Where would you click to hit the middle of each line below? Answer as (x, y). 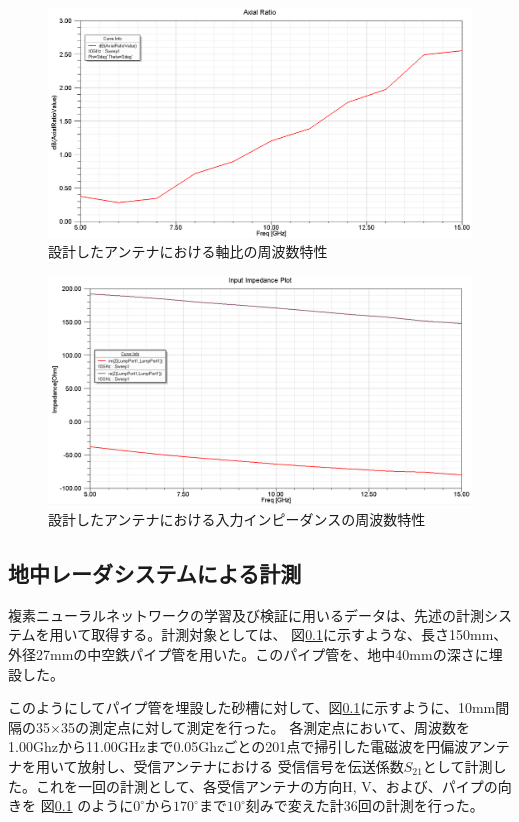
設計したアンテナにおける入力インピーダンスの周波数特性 (237, 518)
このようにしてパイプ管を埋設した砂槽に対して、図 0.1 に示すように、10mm (252, 707)
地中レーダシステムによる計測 (155, 572)
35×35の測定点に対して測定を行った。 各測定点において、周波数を (253, 726)
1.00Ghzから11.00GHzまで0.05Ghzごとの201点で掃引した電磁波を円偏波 (238, 746)
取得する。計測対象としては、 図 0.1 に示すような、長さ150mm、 (299, 634)
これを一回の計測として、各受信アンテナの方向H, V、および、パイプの (266, 785)
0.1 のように (94, 805)
